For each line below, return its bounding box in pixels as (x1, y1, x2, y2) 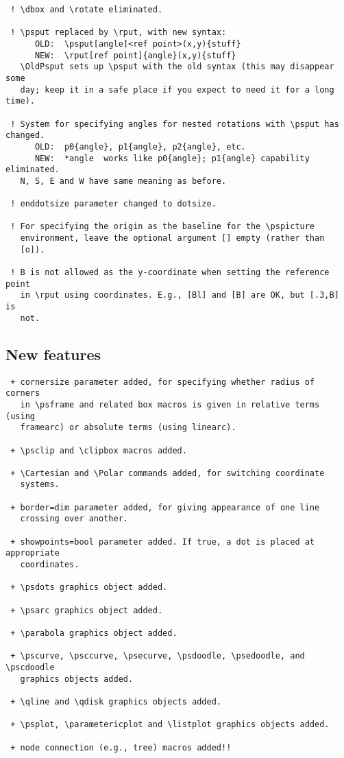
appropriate (5, 548, 60, 558)
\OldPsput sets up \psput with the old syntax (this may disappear (20, 62, 334, 72)
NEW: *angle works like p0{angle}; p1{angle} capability (34, 153, 310, 163)
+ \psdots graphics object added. (10, 582, 168, 593)
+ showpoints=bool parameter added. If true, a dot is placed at (10, 536, 315, 547)
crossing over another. (20, 514, 128, 524)
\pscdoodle (5, 662, 55, 672)
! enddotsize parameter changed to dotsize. (10, 199, 217, 209)
